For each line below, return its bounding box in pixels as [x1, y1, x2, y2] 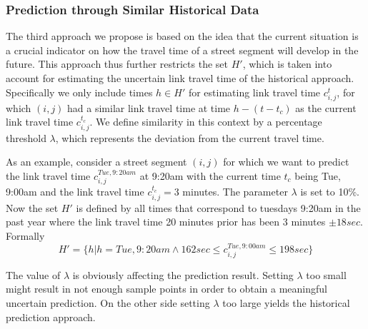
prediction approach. [6, 309, 96, 324]
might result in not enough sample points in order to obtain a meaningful [6, 281, 327, 296]
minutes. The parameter [182, 184, 288, 199]
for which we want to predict [223, 154, 349, 169]
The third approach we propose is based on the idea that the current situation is [6, 29, 359, 44]
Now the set [6, 200, 59, 215]
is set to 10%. [300, 184, 359, 199]
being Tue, [294, 168, 341, 183]
